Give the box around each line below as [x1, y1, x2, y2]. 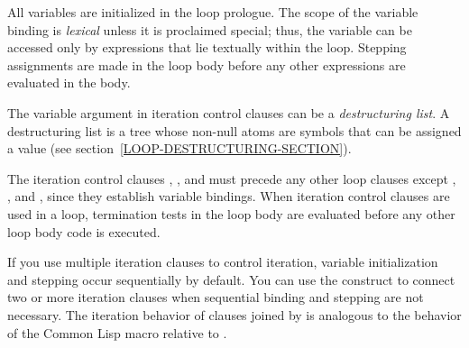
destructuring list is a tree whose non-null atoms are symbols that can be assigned [7, 121, 462, 140]
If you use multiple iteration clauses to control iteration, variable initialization [7, 252, 438, 271]
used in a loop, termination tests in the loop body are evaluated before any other [7, 204, 455, 223]
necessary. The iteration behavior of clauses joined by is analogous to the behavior [7, 305, 462, 324]
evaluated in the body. [7, 73, 131, 92]
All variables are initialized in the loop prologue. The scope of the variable [7, 3, 418, 21]
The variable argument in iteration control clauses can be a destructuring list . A [7, 103, 450, 122]
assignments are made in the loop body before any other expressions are [7, 55, 406, 74]
